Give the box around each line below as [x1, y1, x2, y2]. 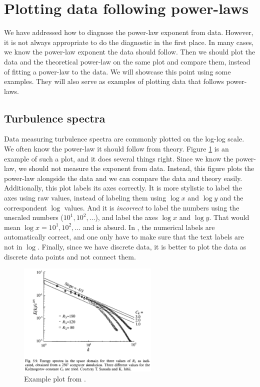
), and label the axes [95, 212, 158, 222]
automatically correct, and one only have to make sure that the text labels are [4, 231, 244, 242]
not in [4, 241, 22, 252]
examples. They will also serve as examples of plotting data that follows [4, 76, 224, 86]
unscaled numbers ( [4, 212, 63, 222]
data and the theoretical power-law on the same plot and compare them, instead [4, 56, 250, 66]
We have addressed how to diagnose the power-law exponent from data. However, [4, 27, 253, 37]
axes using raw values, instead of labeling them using [4, 192, 166, 203]
